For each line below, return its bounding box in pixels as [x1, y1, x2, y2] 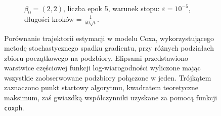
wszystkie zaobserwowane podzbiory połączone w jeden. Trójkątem [4, 72, 211, 83]
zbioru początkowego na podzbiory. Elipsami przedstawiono [4, 52, 189, 63]
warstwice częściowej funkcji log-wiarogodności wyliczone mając [4, 62, 201, 73]
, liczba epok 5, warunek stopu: [63, 3, 160, 13]
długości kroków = [24, 13, 82, 24]
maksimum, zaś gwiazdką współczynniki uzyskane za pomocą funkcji [4, 92, 217, 103]
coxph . [4, 102, 24, 112]
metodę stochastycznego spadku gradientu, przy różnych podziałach [4, 43, 214, 53]
